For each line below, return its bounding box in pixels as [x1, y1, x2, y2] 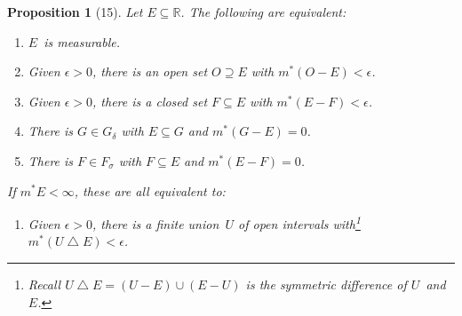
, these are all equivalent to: [74, 181, 226, 200]
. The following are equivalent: [180, 3, 346, 20]
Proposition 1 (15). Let [7, 3, 143, 20]
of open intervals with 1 [238, 212, 361, 233]
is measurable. [44, 32, 121, 51]
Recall [28, 275, 61, 293]
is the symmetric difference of [245, 275, 407, 293]
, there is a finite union [92, 214, 219, 233]
